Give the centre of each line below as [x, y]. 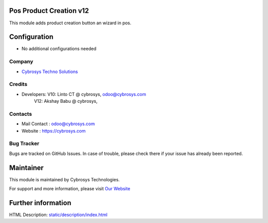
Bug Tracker [24, 144]
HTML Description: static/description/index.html [58, 215]
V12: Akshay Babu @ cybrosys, [66, 101]
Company [21, 62]
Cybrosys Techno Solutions [50, 72]
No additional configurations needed [59, 49]
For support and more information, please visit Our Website [70, 189]
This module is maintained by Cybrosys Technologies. [65, 179]
